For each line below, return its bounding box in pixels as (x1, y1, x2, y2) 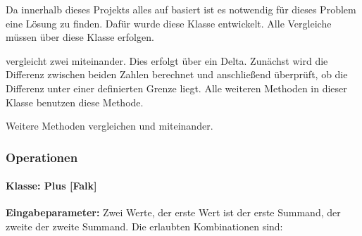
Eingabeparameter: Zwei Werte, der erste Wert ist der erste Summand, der (6, 205, 341, 220)
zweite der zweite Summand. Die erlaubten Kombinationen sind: (6, 218, 283, 233)
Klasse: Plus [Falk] (6, 178, 97, 193)
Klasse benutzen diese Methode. (6, 94, 144, 109)
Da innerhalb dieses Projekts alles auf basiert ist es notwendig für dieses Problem (6, 2, 356, 16)
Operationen (6, 148, 78, 166)
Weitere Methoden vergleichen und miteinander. (6, 118, 213, 133)
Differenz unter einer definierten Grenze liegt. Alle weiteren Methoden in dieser (6, 80, 347, 95)
